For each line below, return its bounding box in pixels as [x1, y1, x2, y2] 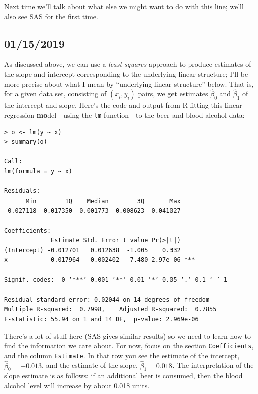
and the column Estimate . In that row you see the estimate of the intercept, [4, 350, 240, 360]
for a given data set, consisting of [4, 88, 107, 99]
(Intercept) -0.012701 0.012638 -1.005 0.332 [4, 246, 181, 254]
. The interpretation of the [172, 360, 254, 370]
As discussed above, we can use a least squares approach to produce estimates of [4, 59, 251, 69]
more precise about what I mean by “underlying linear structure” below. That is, [4, 78, 254, 89]
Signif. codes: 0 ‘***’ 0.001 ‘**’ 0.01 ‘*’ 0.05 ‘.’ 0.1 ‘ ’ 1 [4, 276, 227, 283]
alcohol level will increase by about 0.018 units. [4, 380, 150, 391]
